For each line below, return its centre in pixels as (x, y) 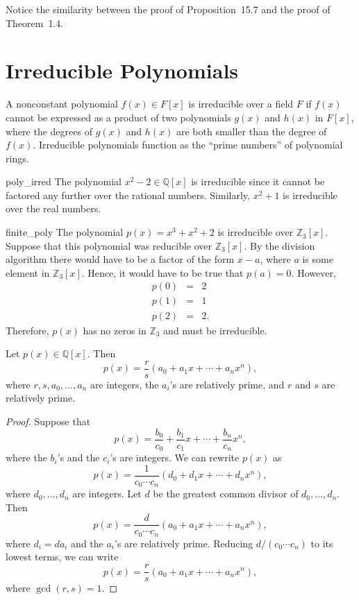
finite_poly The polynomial (65, 232)
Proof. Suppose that (48, 421)
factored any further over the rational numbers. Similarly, (128, 195)
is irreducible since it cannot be (258, 181)
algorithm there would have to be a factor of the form (120, 259)
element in (28, 272)
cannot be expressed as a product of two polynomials (118, 117)
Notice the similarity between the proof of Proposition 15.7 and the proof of (168, 9)
